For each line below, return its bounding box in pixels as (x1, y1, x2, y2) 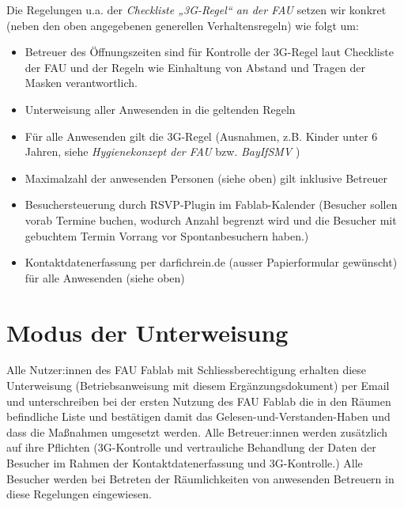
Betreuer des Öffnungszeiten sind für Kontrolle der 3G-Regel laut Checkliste (25, 44, 394, 60)
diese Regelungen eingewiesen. (6, 486, 152, 502)
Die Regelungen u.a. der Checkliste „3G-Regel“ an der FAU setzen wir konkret (6, 2, 387, 17)
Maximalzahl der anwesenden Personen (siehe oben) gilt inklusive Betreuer (25, 169, 387, 186)
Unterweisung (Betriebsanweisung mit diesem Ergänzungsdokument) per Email (6, 377, 390, 394)
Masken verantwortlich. (25, 74, 138, 91)
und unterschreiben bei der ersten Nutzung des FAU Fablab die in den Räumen (6, 392, 391, 409)
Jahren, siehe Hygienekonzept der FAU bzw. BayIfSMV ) (25, 143, 300, 160)
